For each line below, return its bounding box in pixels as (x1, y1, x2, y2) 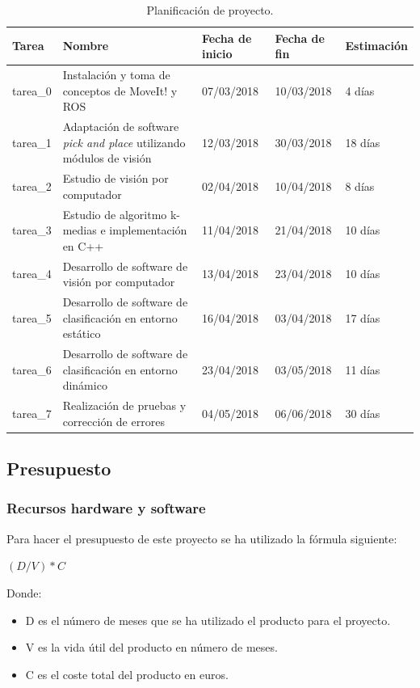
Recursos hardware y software (6, 498, 206, 518)
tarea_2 (12, 177, 52, 194)
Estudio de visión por (62, 170, 169, 187)
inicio (201, 45, 233, 62)
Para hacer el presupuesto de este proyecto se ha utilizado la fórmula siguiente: (6, 530, 397, 547)
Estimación (345, 37, 408, 54)
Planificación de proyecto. (146, 2, 274, 18)
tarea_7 (12, 404, 52, 421)
